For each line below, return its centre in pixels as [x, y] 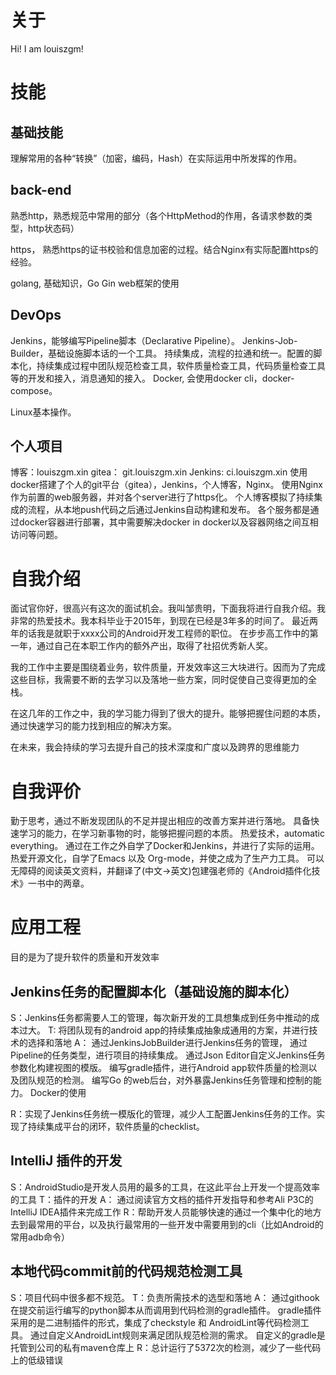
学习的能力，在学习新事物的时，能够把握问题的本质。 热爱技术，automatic [172, 833]
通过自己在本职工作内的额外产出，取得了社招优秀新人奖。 [154, 646]
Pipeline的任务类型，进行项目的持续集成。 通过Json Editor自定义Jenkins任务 [168, 1055]
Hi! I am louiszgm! [47, 48]
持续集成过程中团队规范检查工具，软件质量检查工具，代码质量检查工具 [181, 365]
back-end [41, 190]
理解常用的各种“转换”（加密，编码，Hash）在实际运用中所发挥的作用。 [156, 158]
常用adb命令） [40, 1237]
